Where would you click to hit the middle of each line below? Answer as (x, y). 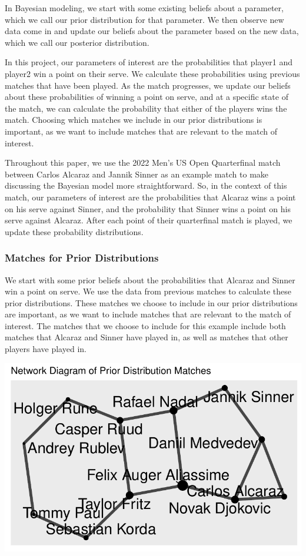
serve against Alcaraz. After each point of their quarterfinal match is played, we (149, 220)
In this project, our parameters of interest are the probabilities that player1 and (149, 62)
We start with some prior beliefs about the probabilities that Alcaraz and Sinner (150, 279)
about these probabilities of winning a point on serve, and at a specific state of (147, 97)
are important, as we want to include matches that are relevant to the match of (148, 314)
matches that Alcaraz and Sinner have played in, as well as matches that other (147, 337)
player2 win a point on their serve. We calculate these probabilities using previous (152, 73)
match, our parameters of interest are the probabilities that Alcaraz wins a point (150, 197)
